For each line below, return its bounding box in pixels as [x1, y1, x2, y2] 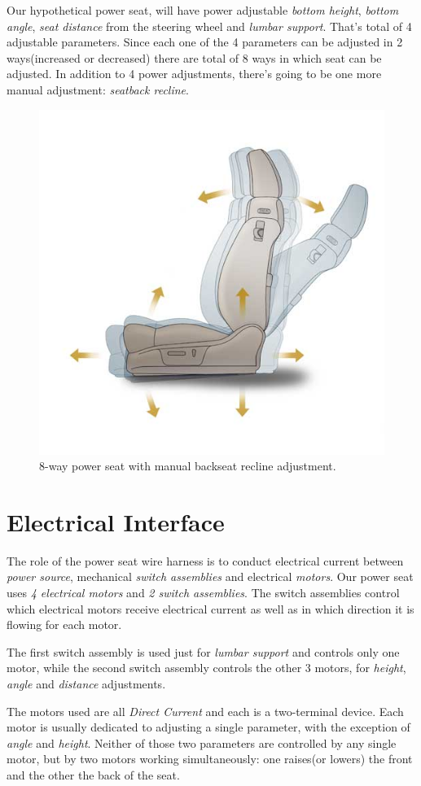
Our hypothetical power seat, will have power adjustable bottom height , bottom [7, 2, 399, 18]
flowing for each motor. [7, 616, 122, 633]
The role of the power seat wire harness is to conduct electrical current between [7, 552, 404, 569]
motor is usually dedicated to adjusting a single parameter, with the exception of [7, 718, 410, 736]
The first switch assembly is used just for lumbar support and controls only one [7, 643, 400, 660]
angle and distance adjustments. [7, 675, 166, 692]
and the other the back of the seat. [7, 766, 180, 783]
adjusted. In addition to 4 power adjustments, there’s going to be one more [7, 65, 382, 82]
